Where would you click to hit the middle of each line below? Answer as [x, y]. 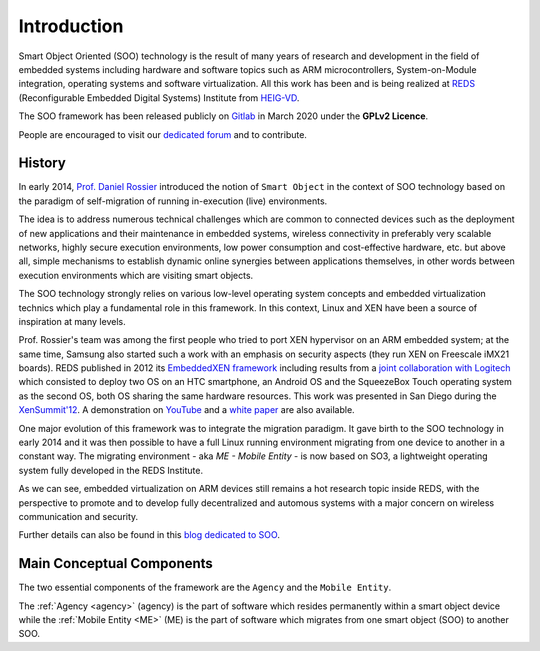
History [42, 163]
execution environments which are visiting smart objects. [136, 275]
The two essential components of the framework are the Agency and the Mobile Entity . [205, 587]
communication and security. [78, 516]
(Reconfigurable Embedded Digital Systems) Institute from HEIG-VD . [159, 97]
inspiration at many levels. [72, 321]
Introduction [71, 26]
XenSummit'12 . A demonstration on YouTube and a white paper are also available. [186, 410]
